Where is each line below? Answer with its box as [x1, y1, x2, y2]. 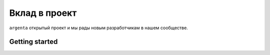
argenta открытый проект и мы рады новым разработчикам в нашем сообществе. [9, 25, 188, 31]
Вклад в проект [9, 7, 77, 18]
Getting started [9, 38, 58, 46]
